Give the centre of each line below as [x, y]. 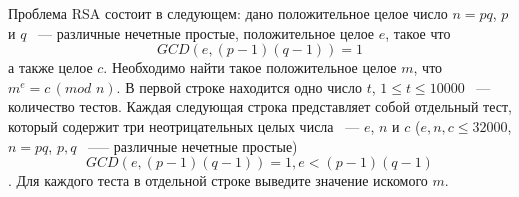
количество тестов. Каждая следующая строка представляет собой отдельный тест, [260, 106]
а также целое [50, 67]
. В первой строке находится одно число [239, 86]
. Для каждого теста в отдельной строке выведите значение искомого [218, 180]
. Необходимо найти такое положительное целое [250, 67]
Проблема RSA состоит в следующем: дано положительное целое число [228, 13]
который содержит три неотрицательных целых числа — [184, 125]
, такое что [418, 32]
